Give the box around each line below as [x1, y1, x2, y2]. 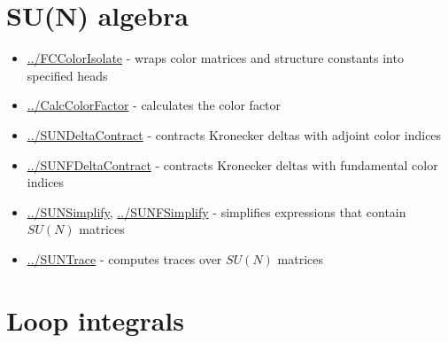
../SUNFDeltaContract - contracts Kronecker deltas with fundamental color [27, 155, 438, 174]
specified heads [27, 66, 108, 84]
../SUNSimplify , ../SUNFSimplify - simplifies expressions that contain [27, 202, 406, 221]
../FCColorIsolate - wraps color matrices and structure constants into [27, 49, 404, 67]
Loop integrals [6, 301, 184, 338]
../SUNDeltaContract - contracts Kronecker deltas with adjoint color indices [27, 125, 442, 144]
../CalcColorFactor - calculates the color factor [27, 96, 282, 114]
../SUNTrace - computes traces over [27, 249, 222, 268]
